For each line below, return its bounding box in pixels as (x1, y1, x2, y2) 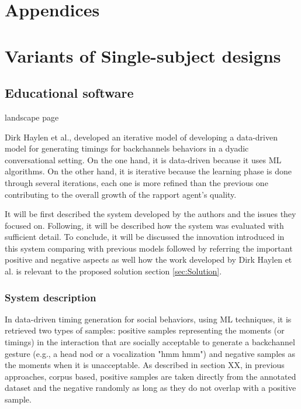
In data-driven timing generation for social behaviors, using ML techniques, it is (5, 312, 292, 325)
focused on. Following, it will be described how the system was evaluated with (5, 219, 284, 231)
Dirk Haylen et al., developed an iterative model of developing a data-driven (5, 130, 278, 143)
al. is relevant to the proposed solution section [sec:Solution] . (5, 265, 222, 277)
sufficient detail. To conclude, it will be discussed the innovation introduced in (5, 231, 285, 243)
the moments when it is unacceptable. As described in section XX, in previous (5, 359, 285, 371)
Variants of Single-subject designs (5, 43, 281, 67)
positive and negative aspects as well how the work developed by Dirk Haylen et (5, 253, 292, 266)
